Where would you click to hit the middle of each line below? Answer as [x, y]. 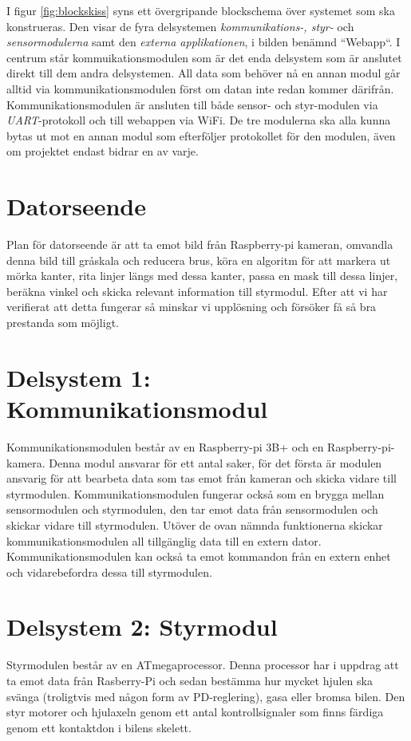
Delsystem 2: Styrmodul [142, 627]
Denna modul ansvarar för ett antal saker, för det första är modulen [215, 462]
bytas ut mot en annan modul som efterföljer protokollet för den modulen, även [201, 135]
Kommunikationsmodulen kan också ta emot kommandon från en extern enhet [199, 556]
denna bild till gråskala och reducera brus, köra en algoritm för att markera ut [199, 260]
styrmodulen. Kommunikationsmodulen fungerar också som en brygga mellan [196, 493]
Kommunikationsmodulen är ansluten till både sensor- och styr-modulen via [192, 104]
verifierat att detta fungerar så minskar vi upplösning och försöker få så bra [192, 307]
